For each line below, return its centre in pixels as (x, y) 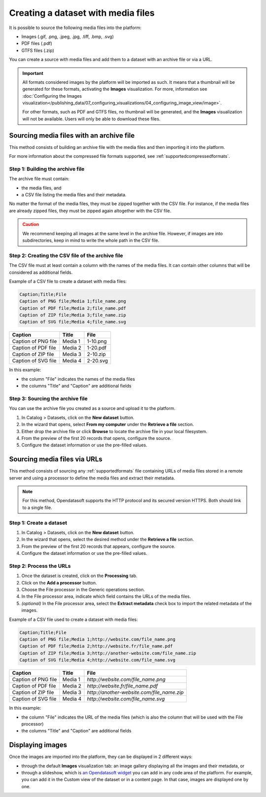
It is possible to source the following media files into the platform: (75, 28)
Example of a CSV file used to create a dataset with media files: (73, 619)
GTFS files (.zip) (38, 50)
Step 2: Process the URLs (40, 566)
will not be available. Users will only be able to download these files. (91, 119)
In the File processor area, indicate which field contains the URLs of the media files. (106, 596)
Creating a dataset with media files (82, 13)
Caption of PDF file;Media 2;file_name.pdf (73, 308)
